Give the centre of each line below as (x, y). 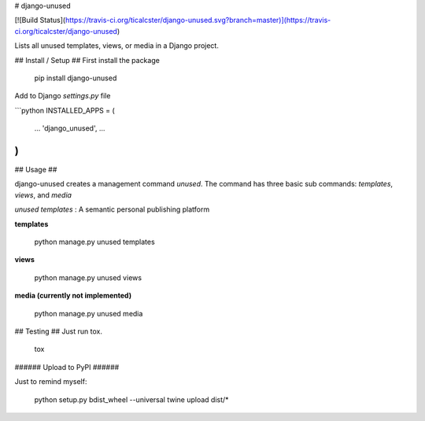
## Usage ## (36, 170)
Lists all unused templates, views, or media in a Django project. (117, 46)
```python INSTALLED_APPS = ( (65, 110)
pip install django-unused (76, 78)
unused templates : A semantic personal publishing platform (112, 209)
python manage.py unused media (89, 313)
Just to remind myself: (51, 382)
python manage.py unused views (88, 277)
